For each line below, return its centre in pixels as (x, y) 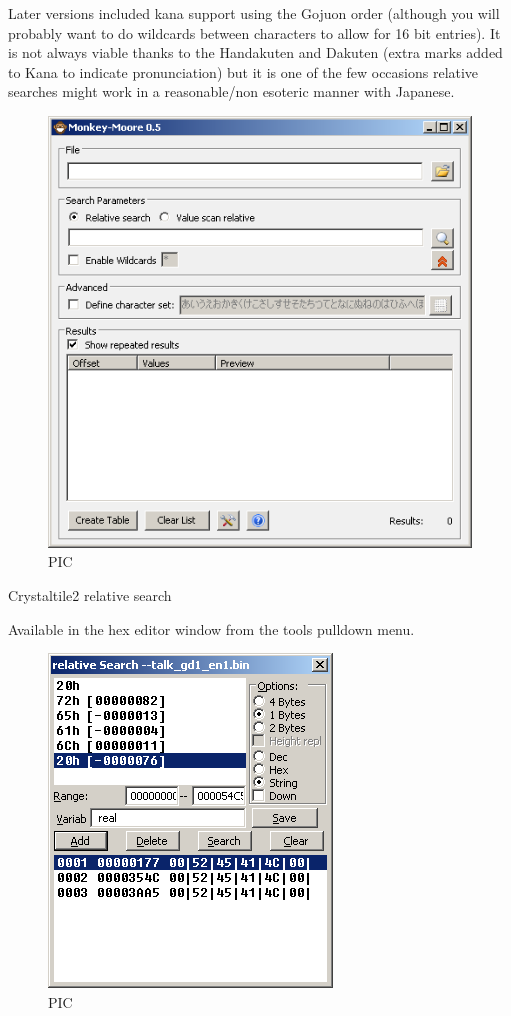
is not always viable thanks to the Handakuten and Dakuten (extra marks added (255, 52)
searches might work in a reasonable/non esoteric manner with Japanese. (231, 91)
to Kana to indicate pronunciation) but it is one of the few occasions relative (243, 71)
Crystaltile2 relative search (90, 594)
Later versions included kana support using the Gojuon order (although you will (254, 13)
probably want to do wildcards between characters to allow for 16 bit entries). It (254, 32)
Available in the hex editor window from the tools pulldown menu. (211, 628)
